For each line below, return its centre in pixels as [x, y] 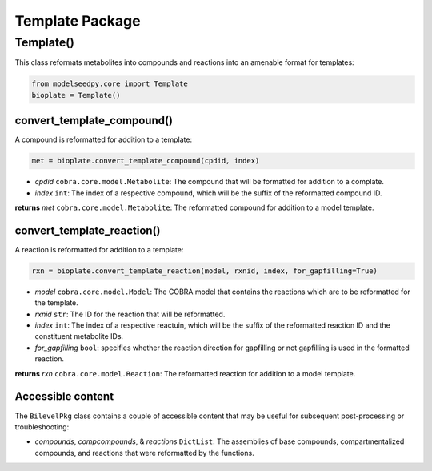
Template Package [78, 21]
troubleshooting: [42, 427]
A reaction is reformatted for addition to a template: [99, 249]
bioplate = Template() [76, 95]
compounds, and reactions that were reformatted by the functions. [145, 453]
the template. [57, 303]
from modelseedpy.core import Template [110, 84]
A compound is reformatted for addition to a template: [103, 139]
